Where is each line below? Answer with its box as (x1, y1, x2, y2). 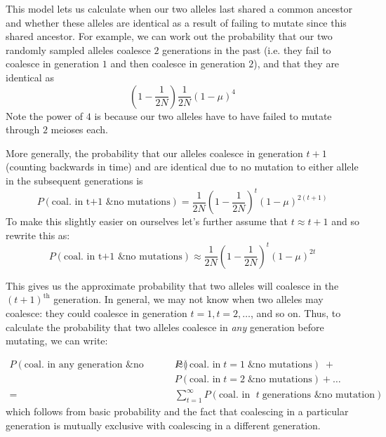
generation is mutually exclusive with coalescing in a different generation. (6, 417, 321, 432)
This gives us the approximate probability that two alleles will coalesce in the (6, 278, 339, 293)
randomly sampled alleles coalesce (6, 42, 151, 57)
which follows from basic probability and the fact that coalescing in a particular (6, 404, 349, 419)
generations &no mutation (262, 390, 375, 401)
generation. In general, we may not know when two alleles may (53, 292, 324, 307)
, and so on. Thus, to (251, 305, 341, 320)
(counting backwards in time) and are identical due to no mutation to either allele (6, 159, 359, 174)
